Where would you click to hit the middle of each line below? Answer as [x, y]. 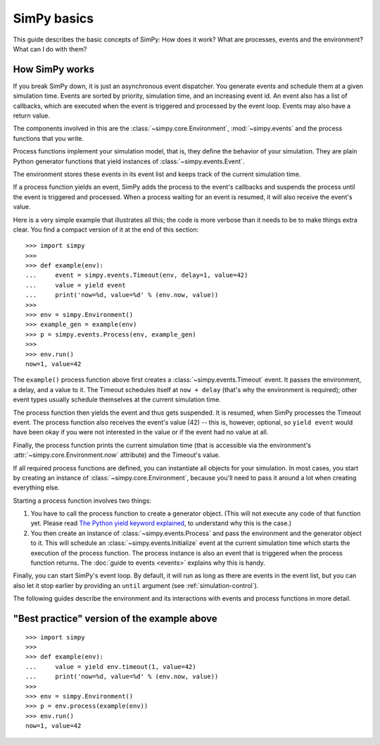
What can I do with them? [50, 49]
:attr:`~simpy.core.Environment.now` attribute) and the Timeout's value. [117, 455]
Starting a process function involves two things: [82, 501]
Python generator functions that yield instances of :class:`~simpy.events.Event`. [129, 161]
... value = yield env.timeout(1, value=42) [111, 666]
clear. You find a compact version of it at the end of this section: [106, 230]
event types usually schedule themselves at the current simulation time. [117, 400]
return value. [32, 115]
